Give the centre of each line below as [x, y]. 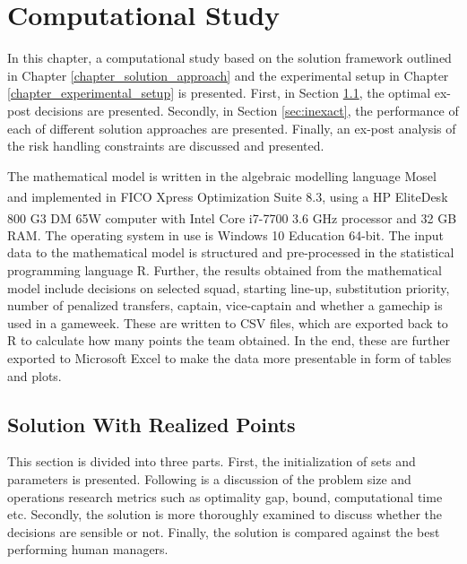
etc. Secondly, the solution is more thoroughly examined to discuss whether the [225, 514]
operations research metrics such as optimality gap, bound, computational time [225, 496]
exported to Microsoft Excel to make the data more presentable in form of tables [229, 357]
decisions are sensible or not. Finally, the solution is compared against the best [224, 531]
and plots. [35, 375]
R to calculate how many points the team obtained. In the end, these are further [229, 340]
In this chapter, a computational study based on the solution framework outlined [229, 58]
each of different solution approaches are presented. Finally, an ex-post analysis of [232, 128]
